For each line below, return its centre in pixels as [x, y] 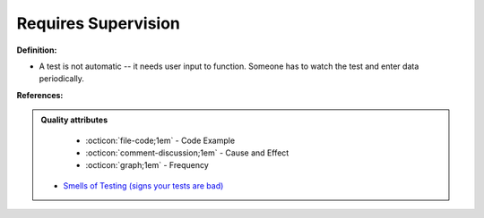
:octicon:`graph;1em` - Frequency [147, 165]
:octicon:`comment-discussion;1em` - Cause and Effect [187, 153]
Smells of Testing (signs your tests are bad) [143, 185]
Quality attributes [74, 120]
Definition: [37, 50]
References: [40, 95]
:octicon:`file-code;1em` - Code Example [160, 140]
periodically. [62, 79]
